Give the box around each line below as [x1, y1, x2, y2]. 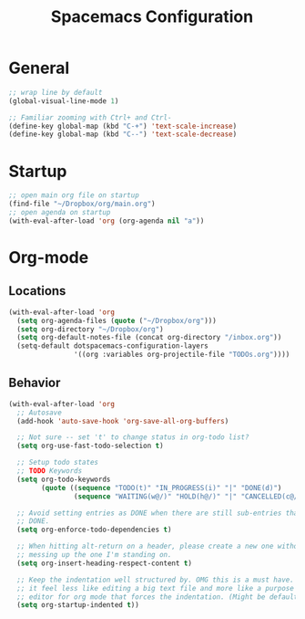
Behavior [8, 375, 61, 391]
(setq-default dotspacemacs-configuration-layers [16, 341, 208, 351]
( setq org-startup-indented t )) [16, 601, 140, 610]
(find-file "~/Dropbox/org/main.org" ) [8, 199, 156, 209]
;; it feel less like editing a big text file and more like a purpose [16, 583, 295, 593]
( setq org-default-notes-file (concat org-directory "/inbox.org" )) [16, 333, 282, 342]
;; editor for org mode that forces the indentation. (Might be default [16, 592, 299, 602]
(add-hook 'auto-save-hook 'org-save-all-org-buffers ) [16, 416, 229, 425]
